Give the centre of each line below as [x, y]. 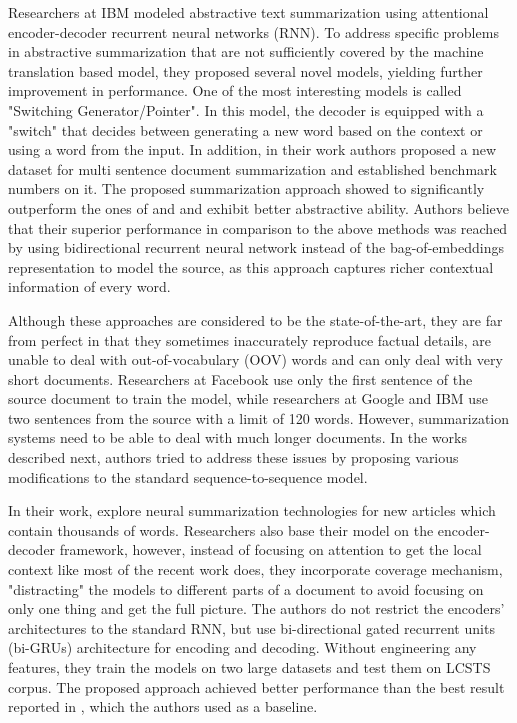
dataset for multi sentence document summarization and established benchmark [252, 168]
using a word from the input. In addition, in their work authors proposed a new [252, 149]
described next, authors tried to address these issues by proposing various [233, 457]
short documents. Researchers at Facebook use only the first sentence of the [240, 378]
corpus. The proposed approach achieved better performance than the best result [256, 686]
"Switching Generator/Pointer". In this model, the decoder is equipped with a [246, 109]
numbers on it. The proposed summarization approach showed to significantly [246, 188]
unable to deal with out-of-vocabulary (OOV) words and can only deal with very [255, 359]
